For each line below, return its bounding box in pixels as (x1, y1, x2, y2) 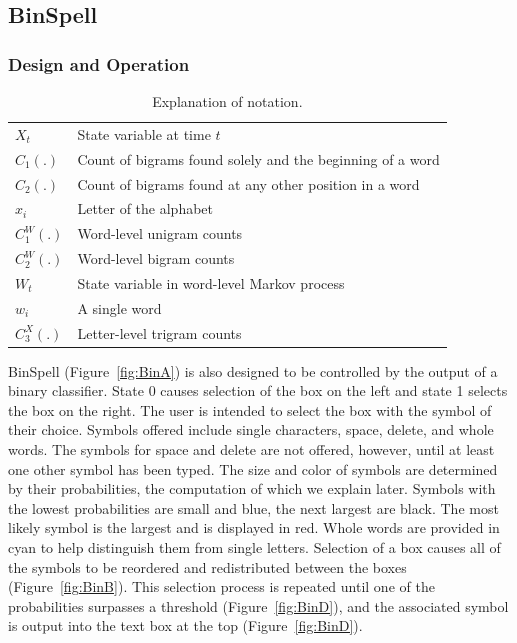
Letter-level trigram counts (77, 322, 242, 343)
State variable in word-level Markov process (77, 272, 345, 293)
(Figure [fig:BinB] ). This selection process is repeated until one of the (8, 576, 435, 597)
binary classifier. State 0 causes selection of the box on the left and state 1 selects (8, 380, 508, 401)
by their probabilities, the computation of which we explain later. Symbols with (8, 478, 496, 499)
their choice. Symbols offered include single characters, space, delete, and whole (8, 419, 494, 440)
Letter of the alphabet (77, 198, 213, 219)
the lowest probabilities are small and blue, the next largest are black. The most (8, 497, 499, 518)
